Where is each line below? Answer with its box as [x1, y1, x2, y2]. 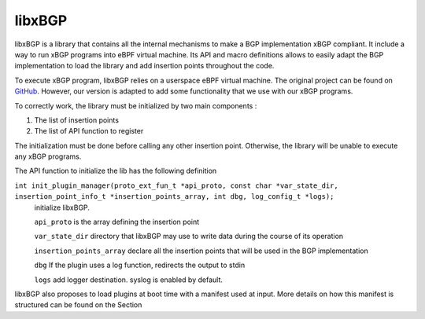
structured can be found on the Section [14, 300, 142, 310]
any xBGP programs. [14, 152, 82, 161]
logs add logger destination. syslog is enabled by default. [34, 275, 224, 284]
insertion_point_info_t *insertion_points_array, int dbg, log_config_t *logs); [14, 192, 334, 201]
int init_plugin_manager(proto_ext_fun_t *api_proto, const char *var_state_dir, [14, 181, 338, 190]
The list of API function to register [34, 126, 144, 136]
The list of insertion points [34, 115, 120, 125]
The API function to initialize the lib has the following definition [14, 166, 217, 176]
